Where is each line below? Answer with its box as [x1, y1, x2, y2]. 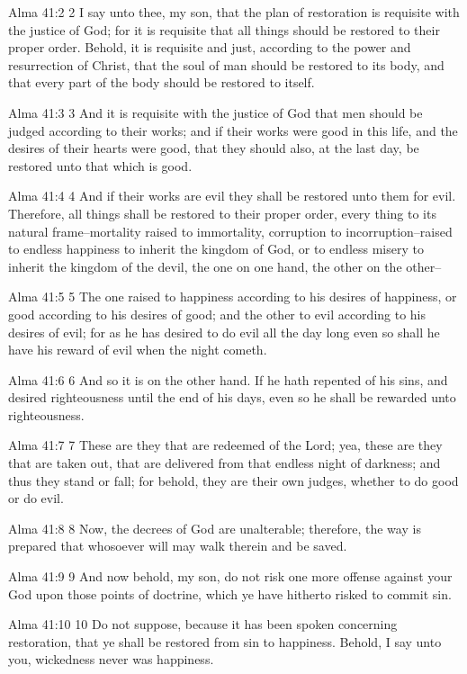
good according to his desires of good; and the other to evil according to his [8, 304, 427, 323]
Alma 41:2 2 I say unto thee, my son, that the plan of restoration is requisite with [8, 3, 460, 21]
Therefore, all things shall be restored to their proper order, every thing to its [8, 203, 436, 222]
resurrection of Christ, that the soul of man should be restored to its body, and [8, 55, 445, 74]
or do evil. [8, 489, 64, 508]
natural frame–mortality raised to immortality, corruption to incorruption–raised [8, 221, 453, 240]
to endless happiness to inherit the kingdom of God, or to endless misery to [8, 239, 424, 258]
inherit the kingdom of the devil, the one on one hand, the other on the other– [8, 256, 442, 275]
